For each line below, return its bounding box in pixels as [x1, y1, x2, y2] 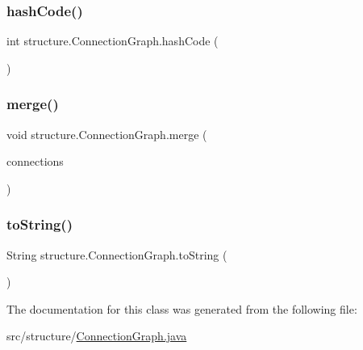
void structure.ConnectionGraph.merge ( [6, 125, 207, 142]
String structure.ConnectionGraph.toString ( [6, 246, 227, 263]
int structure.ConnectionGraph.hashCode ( [6, 32, 219, 49]
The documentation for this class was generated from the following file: [6, 300, 357, 317]
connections [6, 153, 64, 170]
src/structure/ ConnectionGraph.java [6, 327, 187, 344]
